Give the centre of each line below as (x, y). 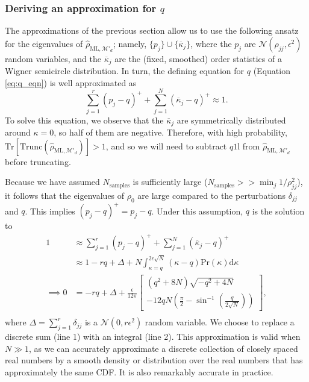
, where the (211, 43)
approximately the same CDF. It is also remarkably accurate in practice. (139, 371)
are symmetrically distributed (231, 120)
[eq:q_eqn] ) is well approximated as (71, 82)
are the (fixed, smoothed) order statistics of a (198, 58)
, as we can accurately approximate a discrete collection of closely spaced (164, 348)
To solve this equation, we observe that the (84, 120)
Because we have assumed (52, 182)
